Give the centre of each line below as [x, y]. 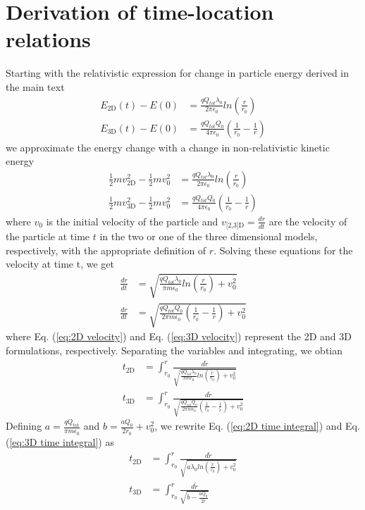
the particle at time [48, 236]
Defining [24, 426]
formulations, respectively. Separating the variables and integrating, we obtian [174, 350]
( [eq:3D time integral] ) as [60, 441]
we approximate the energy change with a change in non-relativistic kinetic [168, 147]
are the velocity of [308, 221]
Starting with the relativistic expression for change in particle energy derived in [178, 73]
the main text [35, 86]
